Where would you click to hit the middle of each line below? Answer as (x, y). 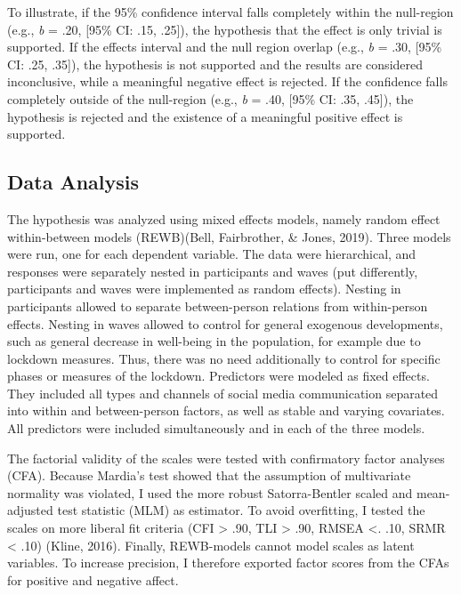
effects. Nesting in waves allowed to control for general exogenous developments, (225, 323)
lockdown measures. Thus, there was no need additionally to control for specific (224, 358)
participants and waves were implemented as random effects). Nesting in (204, 289)
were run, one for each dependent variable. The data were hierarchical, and (212, 254)
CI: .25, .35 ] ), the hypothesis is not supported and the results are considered (215, 64)
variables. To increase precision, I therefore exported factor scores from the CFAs (228, 563)
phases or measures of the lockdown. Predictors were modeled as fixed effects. (218, 376)
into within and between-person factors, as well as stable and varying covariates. (226, 410)
